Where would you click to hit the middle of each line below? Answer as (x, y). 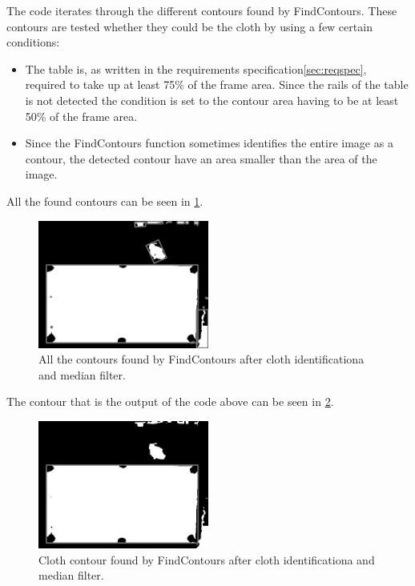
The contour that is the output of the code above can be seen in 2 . (170, 401)
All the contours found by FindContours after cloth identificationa (201, 359)
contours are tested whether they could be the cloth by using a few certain (189, 26)
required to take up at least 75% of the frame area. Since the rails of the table (217, 84)
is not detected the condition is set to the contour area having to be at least (212, 100)
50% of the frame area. (81, 116)
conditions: (33, 42)
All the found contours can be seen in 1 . (105, 201)
